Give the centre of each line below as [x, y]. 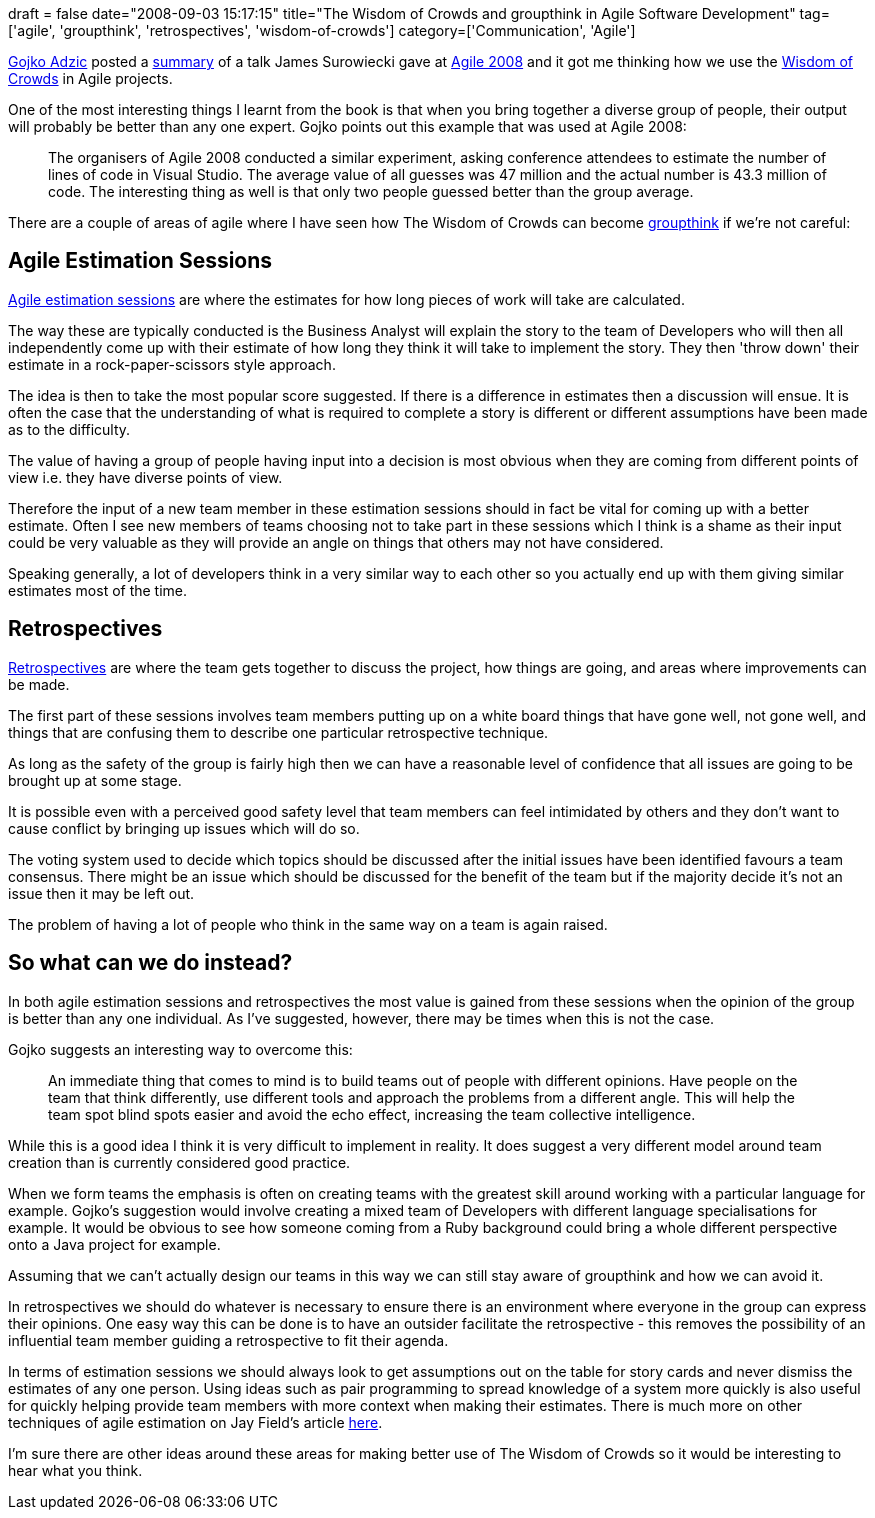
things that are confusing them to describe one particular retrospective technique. [278, 732]
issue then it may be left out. [101, 893]
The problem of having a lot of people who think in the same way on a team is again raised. [308, 924]
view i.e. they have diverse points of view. [145, 477]
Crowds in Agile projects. [90, 78]
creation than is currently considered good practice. [179, 1162]
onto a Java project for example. [114, 1244]
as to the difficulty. [69, 429]
